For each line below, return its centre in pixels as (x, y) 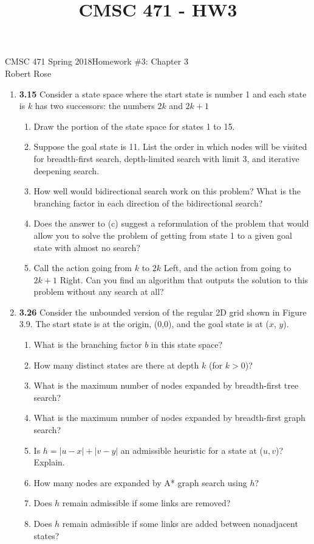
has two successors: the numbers (95, 106)
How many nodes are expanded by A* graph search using (140, 482)
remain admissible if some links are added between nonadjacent (180, 523)
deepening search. (67, 170)
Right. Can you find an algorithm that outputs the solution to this (184, 279)
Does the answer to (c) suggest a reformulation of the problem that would (171, 223)
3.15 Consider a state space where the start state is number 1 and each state (163, 94)
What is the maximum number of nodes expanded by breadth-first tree (166, 385)
